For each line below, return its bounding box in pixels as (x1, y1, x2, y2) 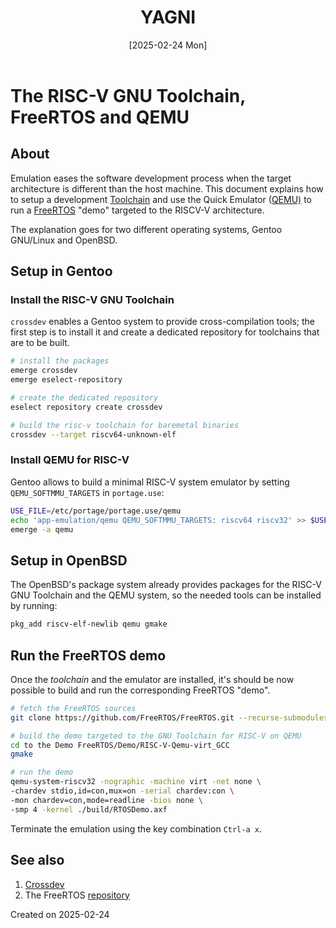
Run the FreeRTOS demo (10, 647, 167, 664)
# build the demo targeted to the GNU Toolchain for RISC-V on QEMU (10, 731, 302, 741)
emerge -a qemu (10, 524, 74, 535)
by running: (10, 600, 58, 612)
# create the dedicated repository (10, 393, 159, 403)
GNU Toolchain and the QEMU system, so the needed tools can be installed (10, 589, 322, 601)
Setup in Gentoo (10, 263, 113, 280)
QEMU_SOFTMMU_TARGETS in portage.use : (10, 486, 165, 498)
